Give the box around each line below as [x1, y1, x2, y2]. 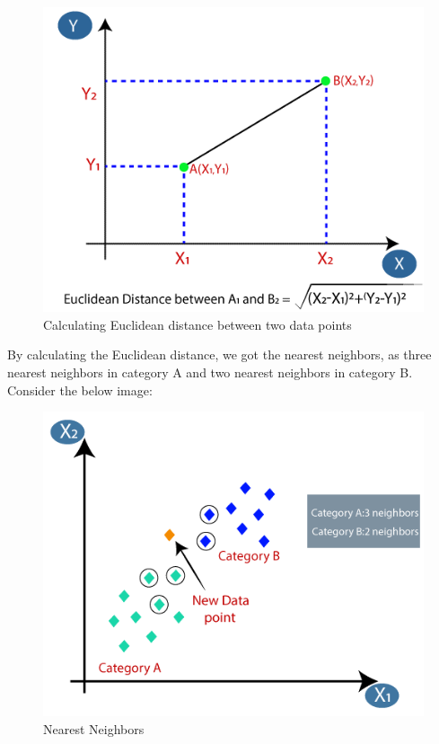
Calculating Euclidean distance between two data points [43, 314, 352, 333]
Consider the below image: [7, 380, 153, 399]
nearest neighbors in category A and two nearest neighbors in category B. [7, 362, 413, 381]
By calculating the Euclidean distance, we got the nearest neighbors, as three [7, 345, 432, 364]
